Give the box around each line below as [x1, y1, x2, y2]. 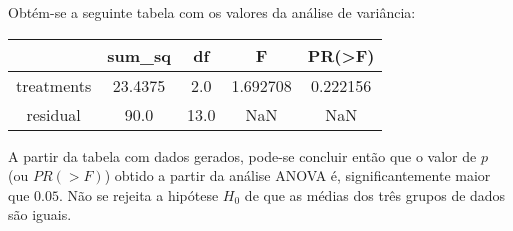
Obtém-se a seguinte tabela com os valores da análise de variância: [8, 2, 416, 22]
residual [26, 102, 81, 126]
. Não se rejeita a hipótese [58, 184, 219, 205]
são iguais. [8, 204, 72, 225]
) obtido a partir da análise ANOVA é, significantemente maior [104, 165, 491, 186]
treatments [16, 73, 92, 97]
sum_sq [107, 43, 171, 67]
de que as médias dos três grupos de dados [244, 184, 506, 205]
